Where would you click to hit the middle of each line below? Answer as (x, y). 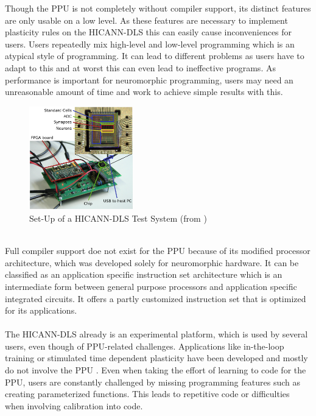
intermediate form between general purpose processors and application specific (151, 286)
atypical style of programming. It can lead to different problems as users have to (155, 56)
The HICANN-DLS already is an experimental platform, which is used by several (156, 334)
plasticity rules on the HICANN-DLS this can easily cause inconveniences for (149, 32)
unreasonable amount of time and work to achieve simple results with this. (144, 92)
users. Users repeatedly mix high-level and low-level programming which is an (150, 44)
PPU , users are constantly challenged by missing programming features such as (153, 382)
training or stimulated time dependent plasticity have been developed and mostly (156, 358)
